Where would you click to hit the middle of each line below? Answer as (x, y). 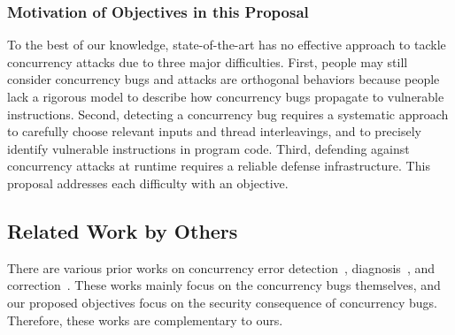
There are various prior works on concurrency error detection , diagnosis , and (221, 267)
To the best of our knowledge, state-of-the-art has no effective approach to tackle (227, 45)
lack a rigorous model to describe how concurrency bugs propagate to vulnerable (226, 96)
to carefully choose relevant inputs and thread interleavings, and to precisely (214, 131)
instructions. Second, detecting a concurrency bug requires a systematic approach (228, 114)
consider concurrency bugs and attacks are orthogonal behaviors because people (224, 79)
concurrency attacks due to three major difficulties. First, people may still (208, 61)
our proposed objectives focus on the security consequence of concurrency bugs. (222, 302)
